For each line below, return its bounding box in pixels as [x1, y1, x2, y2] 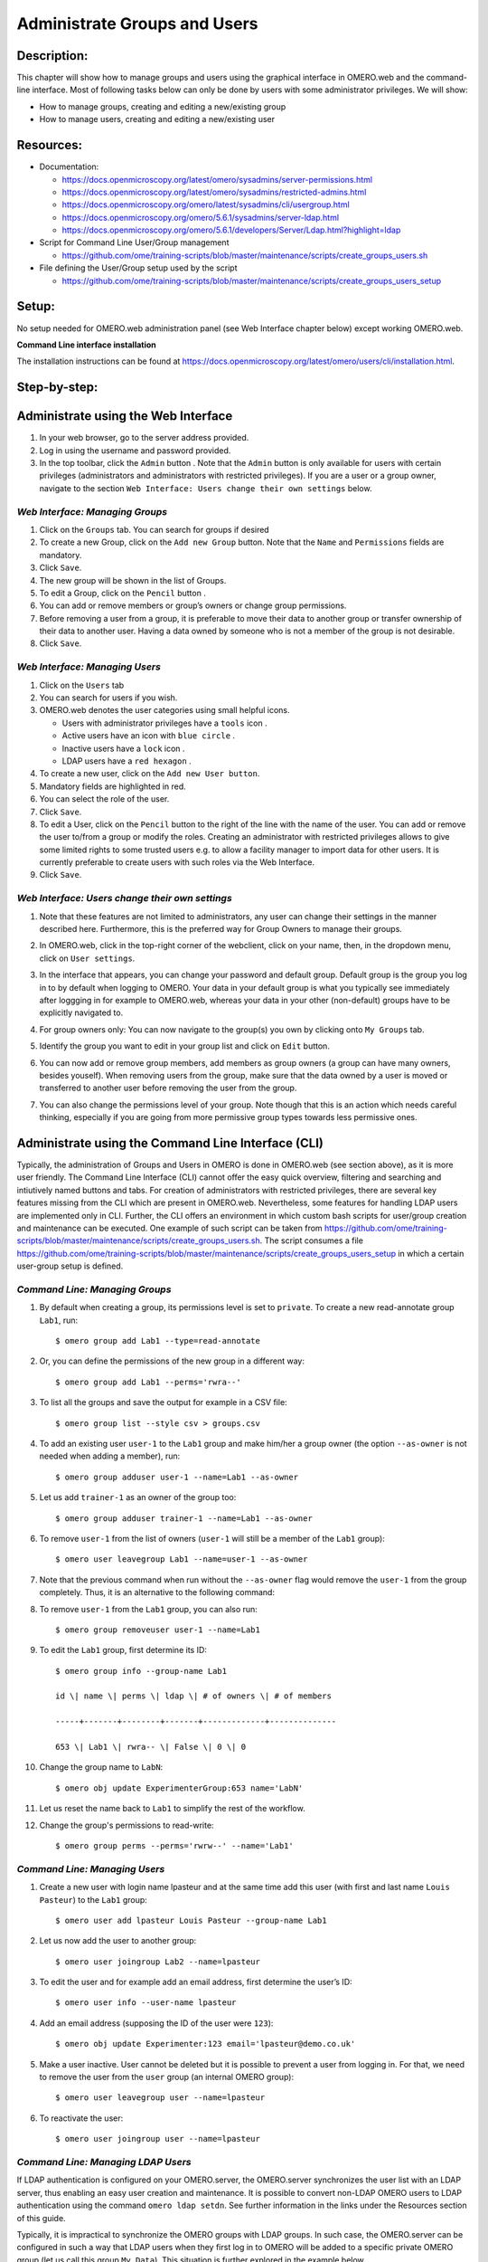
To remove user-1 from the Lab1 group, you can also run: [39, 1603, 258, 1614]
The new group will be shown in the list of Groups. [39, 575, 227, 585]
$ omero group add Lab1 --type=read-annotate [55, 1335, 261, 1346]
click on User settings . [39, 953, 136, 964]
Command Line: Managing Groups [16, 1283, 172, 1296]
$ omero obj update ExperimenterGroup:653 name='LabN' [55, 1782, 304, 1793]
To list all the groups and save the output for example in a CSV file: [39, 1397, 288, 1408]
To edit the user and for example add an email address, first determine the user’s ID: [39, 1977, 352, 1988]
